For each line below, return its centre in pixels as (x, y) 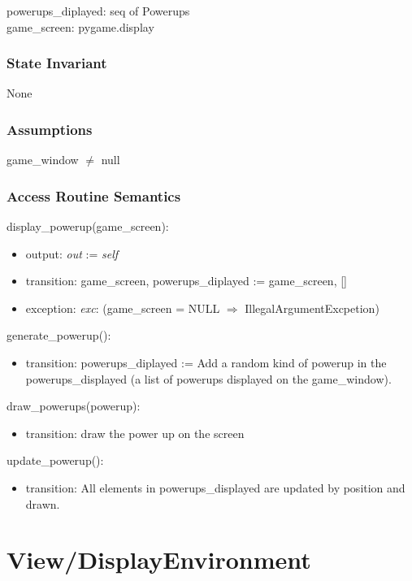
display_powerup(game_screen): (88, 226)
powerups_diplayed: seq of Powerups (98, 11)
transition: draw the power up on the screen (135, 433)
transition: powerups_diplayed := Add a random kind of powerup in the (206, 362)
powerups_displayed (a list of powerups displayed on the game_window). (208, 378)
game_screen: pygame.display (80, 26)
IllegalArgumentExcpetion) (312, 308)
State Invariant (57, 63)
